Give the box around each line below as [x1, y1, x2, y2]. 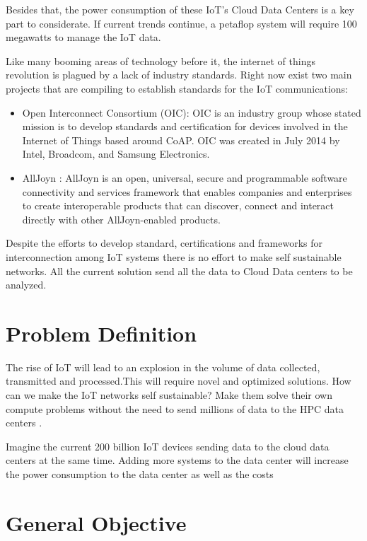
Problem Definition [6, 318, 197, 347]
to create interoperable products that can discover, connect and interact [22, 198, 334, 213]
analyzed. [6, 277, 47, 292]
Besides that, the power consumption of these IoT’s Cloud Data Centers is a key [6, 2, 354, 16]
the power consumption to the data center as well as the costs [6, 466, 274, 481]
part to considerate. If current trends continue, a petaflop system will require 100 [6, 16, 357, 30]
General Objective [6, 508, 187, 537]
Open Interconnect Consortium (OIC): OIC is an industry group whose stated [22, 105, 361, 120]
